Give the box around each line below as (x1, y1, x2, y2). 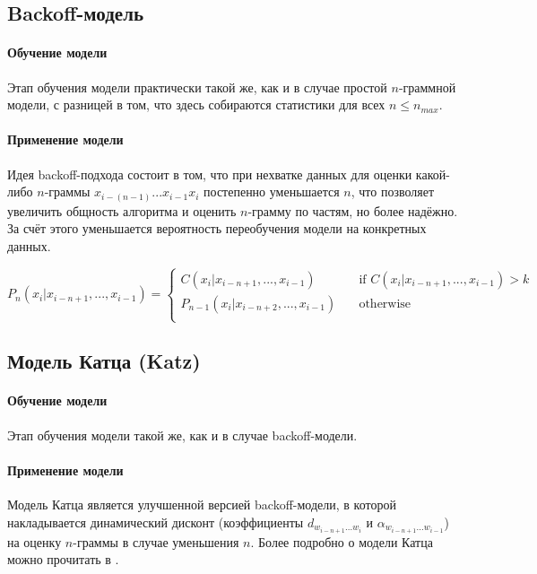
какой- (415, 164, 450, 183)
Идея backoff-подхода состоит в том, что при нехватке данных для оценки (7, 164, 412, 183)
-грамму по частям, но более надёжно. (247, 201, 458, 220)
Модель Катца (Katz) (7, 347, 201, 375)
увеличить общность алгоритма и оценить (7, 201, 237, 220)
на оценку (7, 532, 62, 551)
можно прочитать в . (7, 550, 119, 569)
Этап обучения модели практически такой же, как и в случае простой (7, 77, 387, 96)
